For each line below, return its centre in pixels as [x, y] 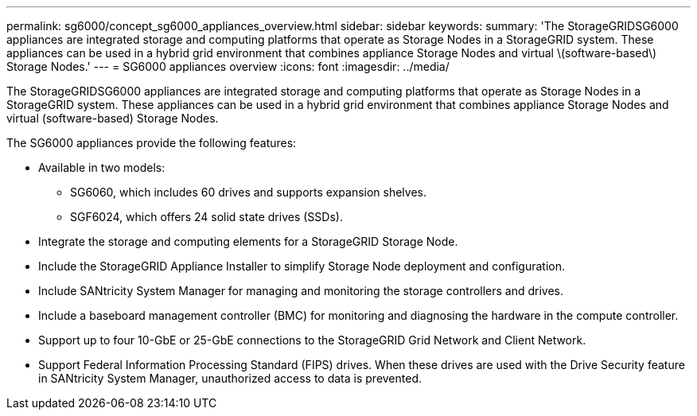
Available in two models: [102, 167]
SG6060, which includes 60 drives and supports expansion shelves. [248, 192]
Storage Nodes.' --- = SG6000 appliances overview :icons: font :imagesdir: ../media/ [228, 66]
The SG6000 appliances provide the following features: [152, 143]
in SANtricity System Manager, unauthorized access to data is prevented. [230, 378]
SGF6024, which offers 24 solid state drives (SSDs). [206, 217]
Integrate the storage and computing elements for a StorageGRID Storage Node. [248, 241]
